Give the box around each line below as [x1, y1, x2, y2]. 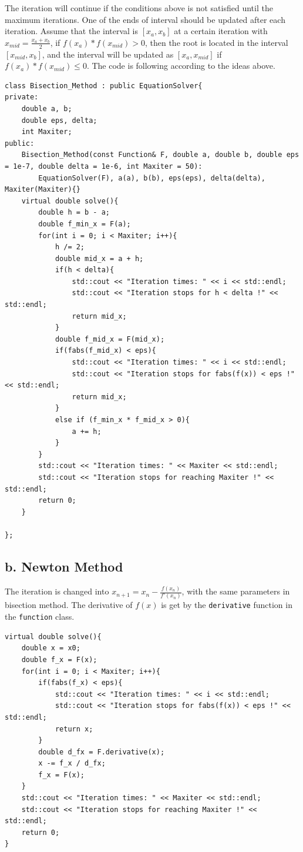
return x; [55, 724, 93, 733]
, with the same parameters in [181, 585, 290, 597]
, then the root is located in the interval [144, 36, 288, 48]
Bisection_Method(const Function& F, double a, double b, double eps [21, 151, 299, 159]
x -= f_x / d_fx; [38, 759, 106, 768]
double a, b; [21, 104, 72, 113]
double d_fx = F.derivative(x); [38, 747, 165, 756]
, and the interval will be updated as [42, 48, 174, 60]
